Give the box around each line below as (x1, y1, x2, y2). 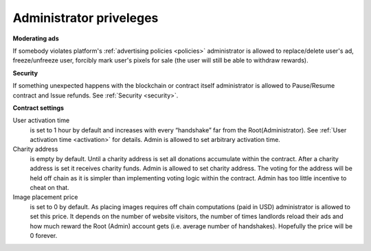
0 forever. (30, 231, 58, 239)
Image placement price (12, 193, 78, 202)
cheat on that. (30, 184, 69, 192)
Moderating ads (12, 34, 60, 43)
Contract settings (12, 104, 65, 112)
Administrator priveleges (12, 10, 159, 25)
